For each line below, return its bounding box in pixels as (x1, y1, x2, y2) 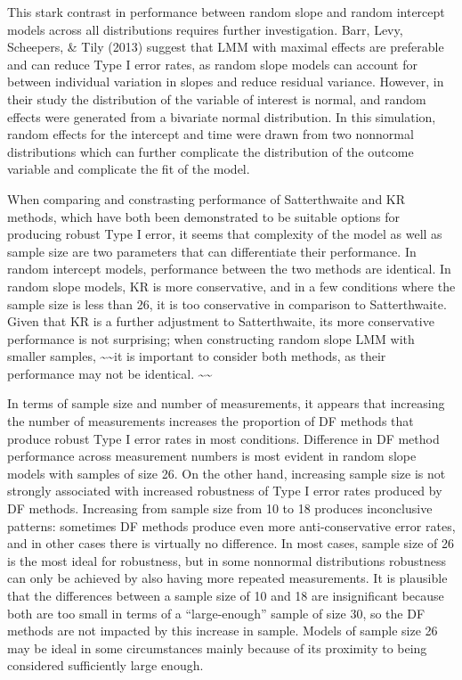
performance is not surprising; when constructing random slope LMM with (7, 329, 415, 348)
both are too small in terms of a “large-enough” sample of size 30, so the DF (7, 603, 426, 622)
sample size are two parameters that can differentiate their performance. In (7, 242, 417, 260)
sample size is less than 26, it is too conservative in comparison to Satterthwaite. (7, 294, 447, 313)
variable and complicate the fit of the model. (7, 160, 250, 178)
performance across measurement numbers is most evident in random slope (7, 447, 417, 465)
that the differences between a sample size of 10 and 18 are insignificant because (7, 586, 444, 604)
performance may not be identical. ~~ (7, 364, 213, 382)
